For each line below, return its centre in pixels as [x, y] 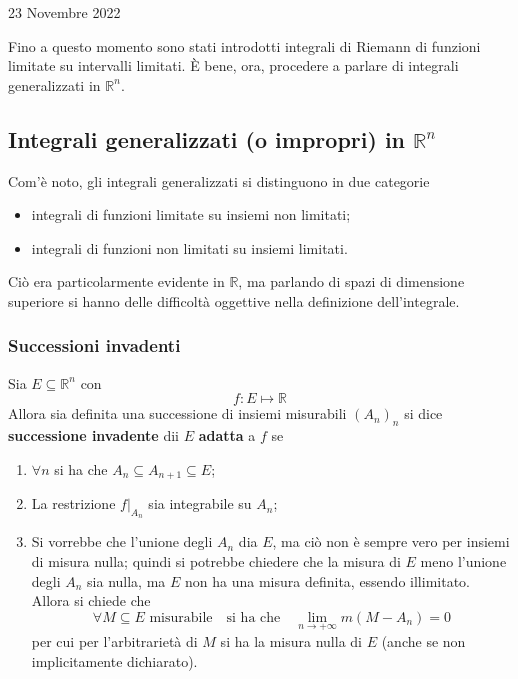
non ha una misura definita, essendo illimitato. [327, 580]
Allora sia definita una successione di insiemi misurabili [177, 413]
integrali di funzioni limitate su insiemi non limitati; [191, 214]
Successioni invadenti [94, 345]
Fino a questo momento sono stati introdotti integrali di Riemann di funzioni [244, 45]
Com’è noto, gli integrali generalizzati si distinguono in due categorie [219, 180]
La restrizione [73, 503]
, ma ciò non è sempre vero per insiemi [391, 541]
